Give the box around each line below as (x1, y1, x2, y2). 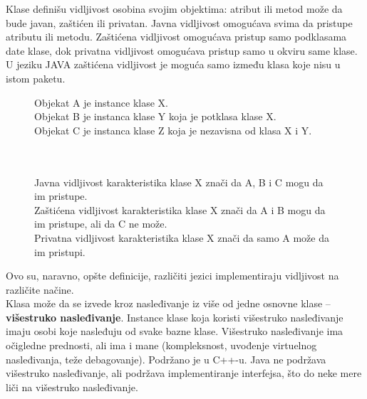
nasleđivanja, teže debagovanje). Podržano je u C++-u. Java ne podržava (6, 351, 326, 366)
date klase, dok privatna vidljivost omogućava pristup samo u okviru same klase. (6, 43, 358, 58)
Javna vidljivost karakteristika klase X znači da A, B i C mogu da (34, 174, 324, 189)
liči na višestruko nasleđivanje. (6, 379, 138, 394)
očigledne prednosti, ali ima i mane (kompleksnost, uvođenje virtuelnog (6, 338, 317, 353)
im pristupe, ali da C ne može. (34, 216, 167, 231)
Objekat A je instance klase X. (34, 95, 168, 110)
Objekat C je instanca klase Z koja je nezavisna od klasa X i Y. (34, 122, 312, 137)
